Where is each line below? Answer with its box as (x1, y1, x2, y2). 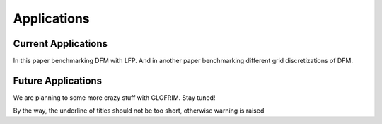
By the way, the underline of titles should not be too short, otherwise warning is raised (13, 106, 265, 115)
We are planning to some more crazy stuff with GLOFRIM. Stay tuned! (13, 93, 216, 102)
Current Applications (13, 38, 108, 50)
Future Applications (13, 74, 103, 86)
